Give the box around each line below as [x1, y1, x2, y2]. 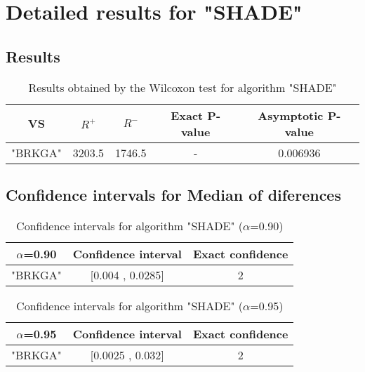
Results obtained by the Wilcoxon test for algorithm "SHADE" [28, 79, 337, 95]
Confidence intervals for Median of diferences [6, 183, 341, 205]
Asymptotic [258, 107, 324, 124]
